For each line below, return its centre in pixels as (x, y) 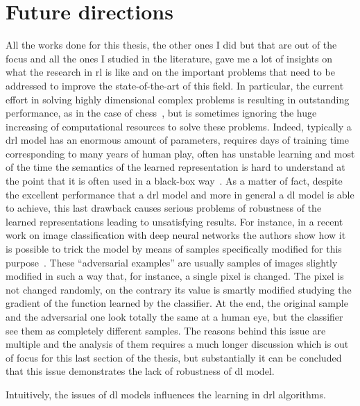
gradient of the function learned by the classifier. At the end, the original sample (177, 303)
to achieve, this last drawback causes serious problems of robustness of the (164, 208)
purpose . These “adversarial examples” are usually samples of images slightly (172, 262)
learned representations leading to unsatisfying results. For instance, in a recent (174, 221)
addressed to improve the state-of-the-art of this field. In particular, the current (175, 85)
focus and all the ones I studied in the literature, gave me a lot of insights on (169, 58)
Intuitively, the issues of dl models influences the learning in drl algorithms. (166, 394)
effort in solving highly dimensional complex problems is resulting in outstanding (178, 99)
